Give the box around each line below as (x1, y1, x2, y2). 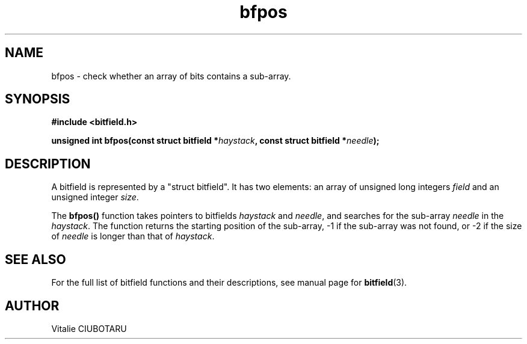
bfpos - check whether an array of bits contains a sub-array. (51, 70, 291, 81)
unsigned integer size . (51, 192, 139, 203)
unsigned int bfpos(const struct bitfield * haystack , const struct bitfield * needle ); (51, 135, 380, 146)
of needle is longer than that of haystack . (51, 231, 215, 242)
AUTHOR (5, 298, 60, 313)
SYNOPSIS (5, 91, 70, 107)
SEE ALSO (5, 251, 66, 267)
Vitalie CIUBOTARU (51, 323, 127, 334)
